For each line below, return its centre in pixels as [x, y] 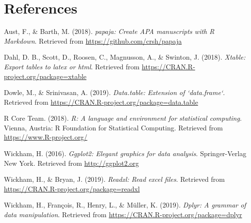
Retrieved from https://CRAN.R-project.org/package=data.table [101, 102]
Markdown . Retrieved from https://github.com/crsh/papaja [93, 40]
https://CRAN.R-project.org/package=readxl [72, 188]
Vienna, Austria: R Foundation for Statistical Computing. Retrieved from [113, 127]
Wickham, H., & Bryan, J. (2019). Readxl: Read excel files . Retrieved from [114, 179]
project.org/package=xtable [45, 76]
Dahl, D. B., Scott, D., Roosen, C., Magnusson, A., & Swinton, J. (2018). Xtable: [125, 57]
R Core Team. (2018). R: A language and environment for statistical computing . [123, 118]
